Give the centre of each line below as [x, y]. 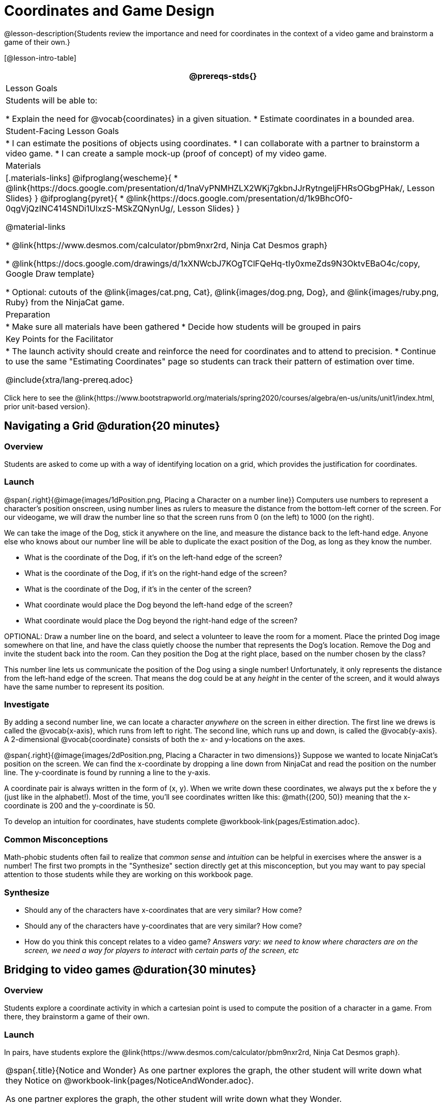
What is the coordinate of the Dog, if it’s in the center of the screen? [138, 589]
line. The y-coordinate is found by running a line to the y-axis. [107, 773]
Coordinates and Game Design [109, 11]
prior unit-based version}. [47, 406]
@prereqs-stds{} [223, 76]
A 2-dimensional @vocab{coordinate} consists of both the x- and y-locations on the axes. [155, 740]
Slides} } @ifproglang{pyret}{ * [65, 198]
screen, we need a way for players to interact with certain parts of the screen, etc [162, 950]
